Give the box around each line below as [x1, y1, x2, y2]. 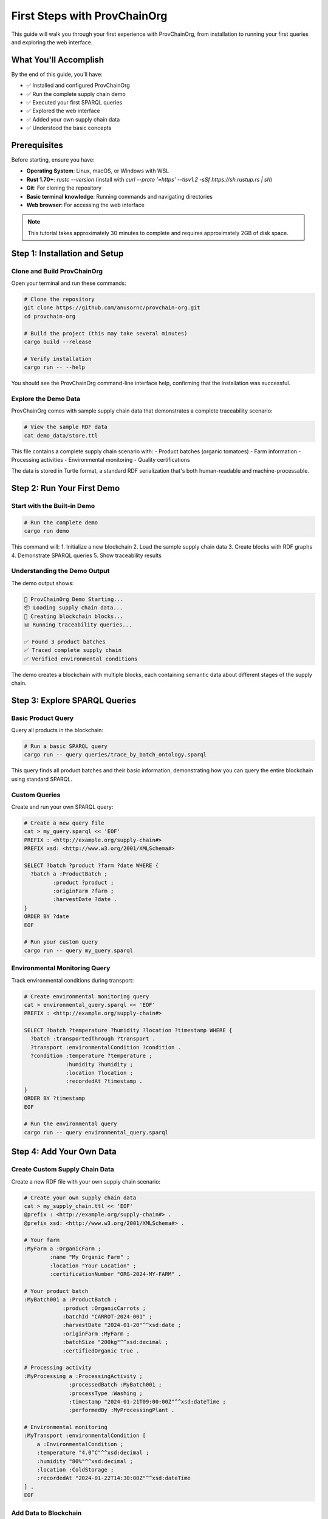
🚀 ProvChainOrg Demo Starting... [24, 595, 124, 603]
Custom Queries [11, 790, 61, 799]
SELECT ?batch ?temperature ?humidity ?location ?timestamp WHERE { [24, 1027, 233, 1034]
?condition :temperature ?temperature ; [30, 1052, 152, 1060]
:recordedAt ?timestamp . [66, 1078, 143, 1085]
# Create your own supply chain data [24, 1194, 137, 1201]
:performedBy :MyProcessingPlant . [69, 1407, 175, 1414]
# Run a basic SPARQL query [24, 743, 108, 750]
